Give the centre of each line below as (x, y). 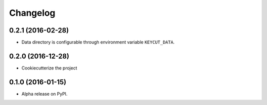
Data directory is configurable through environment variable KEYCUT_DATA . (98, 42)
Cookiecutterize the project (49, 68)
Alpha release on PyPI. (44, 94)
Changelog (32, 13)
